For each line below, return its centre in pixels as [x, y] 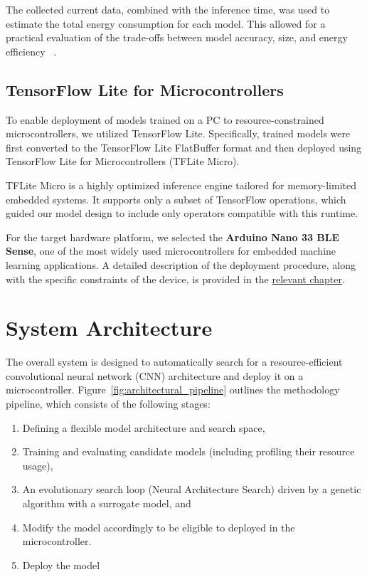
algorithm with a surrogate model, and [107, 503]
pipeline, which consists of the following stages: [108, 404]
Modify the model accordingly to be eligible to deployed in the [159, 527]
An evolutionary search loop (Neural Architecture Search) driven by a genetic [192, 489]
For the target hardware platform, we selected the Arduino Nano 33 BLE [173, 237]
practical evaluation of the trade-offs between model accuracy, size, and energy [177, 37]
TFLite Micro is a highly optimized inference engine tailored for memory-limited [181, 185]
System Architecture [109, 328]
